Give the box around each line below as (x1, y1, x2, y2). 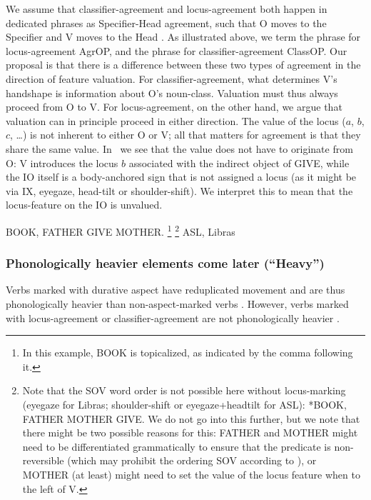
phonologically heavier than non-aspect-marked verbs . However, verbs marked (6, 296, 349, 311)
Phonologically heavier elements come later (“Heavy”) (6, 254, 325, 272)
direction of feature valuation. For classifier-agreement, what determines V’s (6, 71, 337, 86)
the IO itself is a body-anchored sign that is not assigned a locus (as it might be (6, 169, 357, 184)
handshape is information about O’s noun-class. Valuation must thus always (6, 85, 338, 100)
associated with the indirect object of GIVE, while (128, 155, 350, 170)
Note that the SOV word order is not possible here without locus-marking (22, 383, 346, 398)
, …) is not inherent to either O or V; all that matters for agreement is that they (10, 127, 361, 142)
